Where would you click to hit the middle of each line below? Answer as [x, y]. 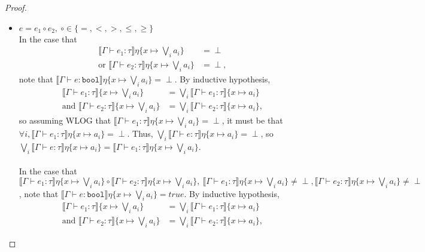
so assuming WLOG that [65, 120]
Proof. [16, 7]
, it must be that [252, 120]
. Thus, [140, 133]
